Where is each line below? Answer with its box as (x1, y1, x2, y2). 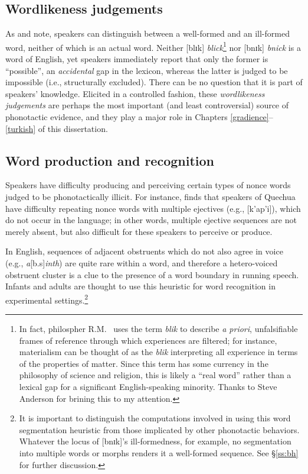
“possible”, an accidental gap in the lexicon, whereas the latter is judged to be (5, 64, 288, 76)
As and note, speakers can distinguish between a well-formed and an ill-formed (5, 27, 290, 40)
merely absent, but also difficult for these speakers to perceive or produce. (5, 225, 273, 237)
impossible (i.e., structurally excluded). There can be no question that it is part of (5, 76, 303, 88)
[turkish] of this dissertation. (5, 122, 108, 134)
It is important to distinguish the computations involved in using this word (19, 412, 291, 424)
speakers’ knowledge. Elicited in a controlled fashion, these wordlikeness (5, 87, 265, 99)
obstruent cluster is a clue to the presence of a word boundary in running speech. (5, 268, 299, 280)
